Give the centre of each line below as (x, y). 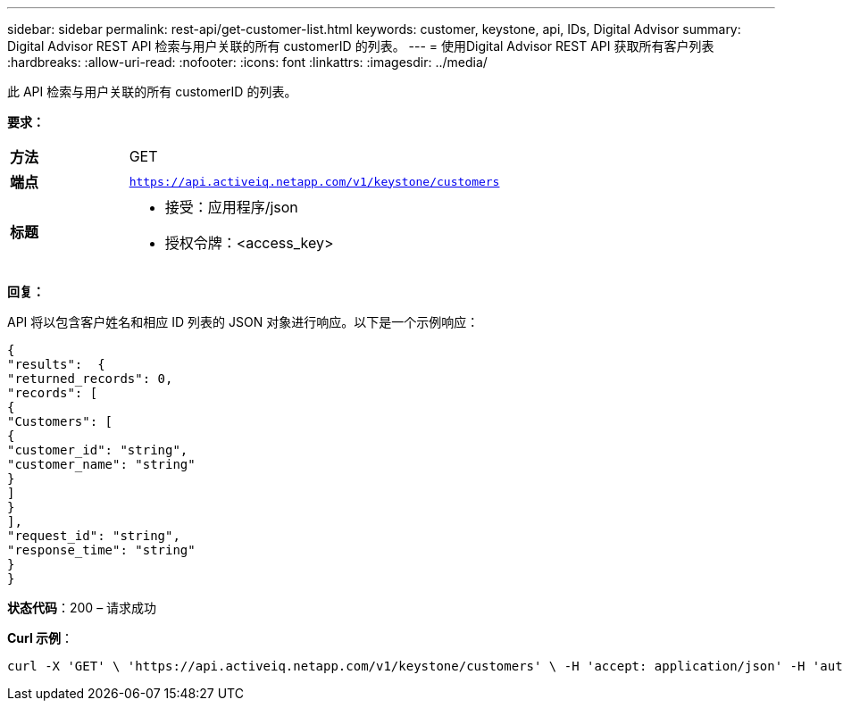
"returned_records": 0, (90, 379)
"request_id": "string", (94, 536)
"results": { (56, 364)
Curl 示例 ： (41, 638)
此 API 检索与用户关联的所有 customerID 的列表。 (152, 92)
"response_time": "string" (101, 550)
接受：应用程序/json (231, 207)
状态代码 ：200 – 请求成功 (82, 608)
